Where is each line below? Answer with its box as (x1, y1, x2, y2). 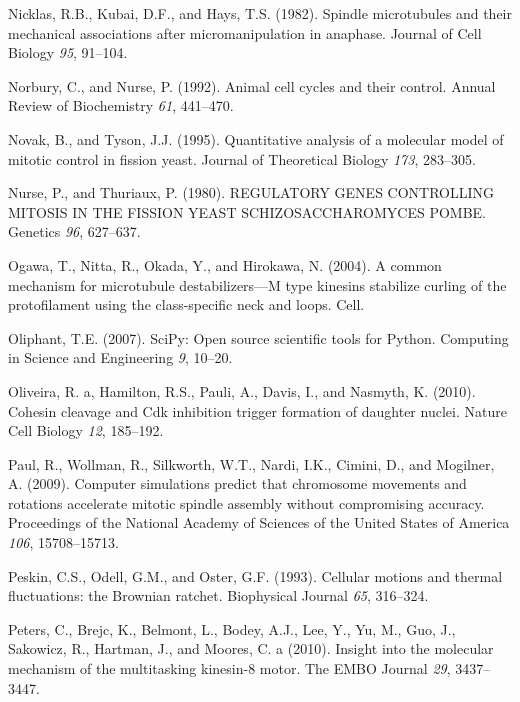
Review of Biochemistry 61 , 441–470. (8, 95, 234, 116)
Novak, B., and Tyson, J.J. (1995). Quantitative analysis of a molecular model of (8, 128, 504, 149)
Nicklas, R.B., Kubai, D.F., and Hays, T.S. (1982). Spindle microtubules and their (8, 3, 512, 23)
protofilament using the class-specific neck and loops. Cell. (8, 294, 365, 315)
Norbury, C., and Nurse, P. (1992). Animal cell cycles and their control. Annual (8, 75, 496, 96)
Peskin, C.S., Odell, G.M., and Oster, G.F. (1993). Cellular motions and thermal (8, 565, 503, 586)
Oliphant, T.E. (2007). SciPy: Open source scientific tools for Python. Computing (8, 327, 509, 348)
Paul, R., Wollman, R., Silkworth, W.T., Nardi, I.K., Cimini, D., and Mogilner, (8, 453, 495, 474)
